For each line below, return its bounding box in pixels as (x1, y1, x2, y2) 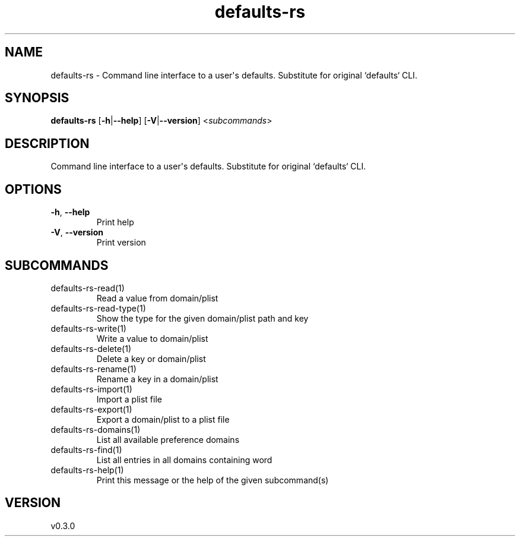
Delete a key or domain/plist (96, 353, 206, 364)
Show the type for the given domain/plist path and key (96, 313, 309, 323)
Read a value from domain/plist (96, 292, 218, 303)
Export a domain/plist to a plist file (96, 414, 230, 424)
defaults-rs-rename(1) (50, 363, 137, 374)
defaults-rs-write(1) (50, 323, 126, 334)
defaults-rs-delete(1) (50, 343, 131, 354)
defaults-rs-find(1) (50, 444, 122, 455)
